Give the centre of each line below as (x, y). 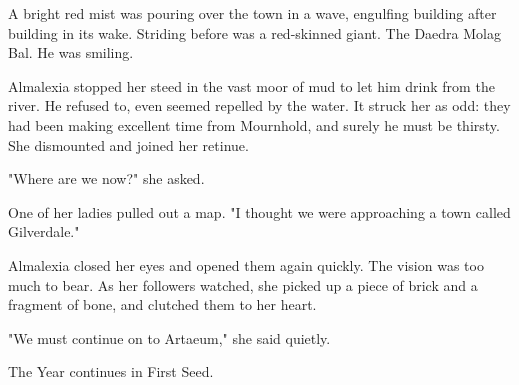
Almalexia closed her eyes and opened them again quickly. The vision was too (246, 264)
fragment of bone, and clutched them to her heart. (162, 304)
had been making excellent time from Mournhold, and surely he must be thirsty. (254, 124)
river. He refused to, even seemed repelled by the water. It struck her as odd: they (259, 105)
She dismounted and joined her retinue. (128, 144)
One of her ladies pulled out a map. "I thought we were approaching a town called (259, 211)
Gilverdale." (44, 231)
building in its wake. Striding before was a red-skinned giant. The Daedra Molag (254, 32)
